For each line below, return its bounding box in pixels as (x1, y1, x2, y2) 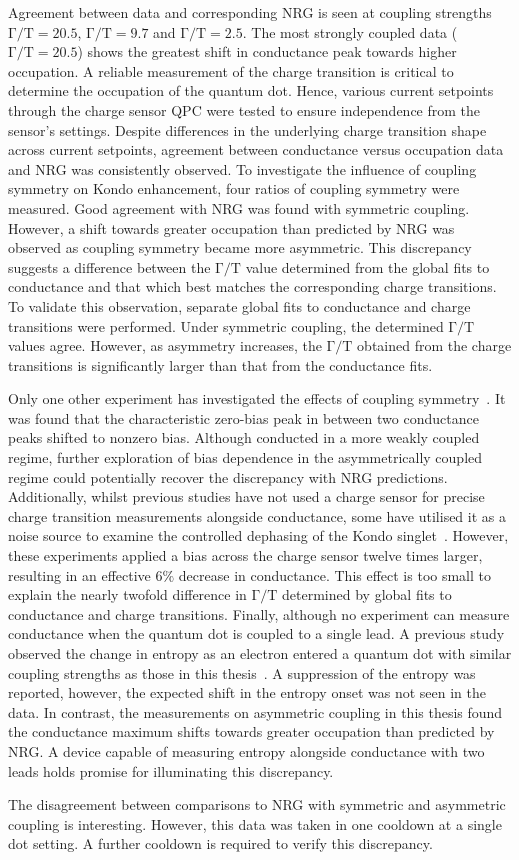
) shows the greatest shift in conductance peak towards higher (77, 41, 457, 62)
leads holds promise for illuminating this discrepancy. (8, 760, 334, 781)
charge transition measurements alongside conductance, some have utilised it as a (8, 505, 506, 526)
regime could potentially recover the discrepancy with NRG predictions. (8, 466, 448, 487)
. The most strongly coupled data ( (242, 21, 458, 42)
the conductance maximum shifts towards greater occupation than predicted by (8, 721, 495, 742)
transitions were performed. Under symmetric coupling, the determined (8, 315, 444, 336)
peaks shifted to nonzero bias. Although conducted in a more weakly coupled (8, 427, 480, 448)
